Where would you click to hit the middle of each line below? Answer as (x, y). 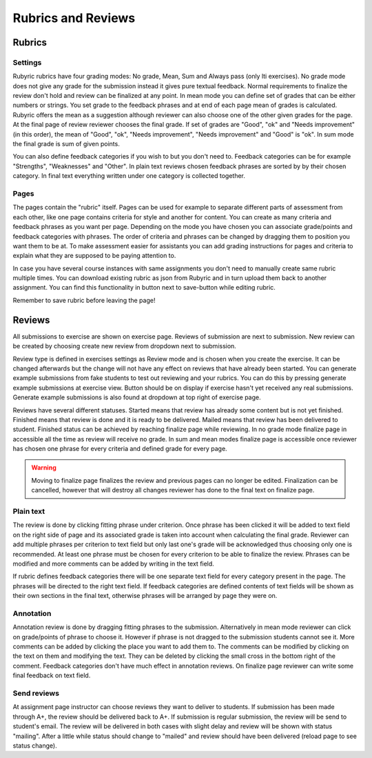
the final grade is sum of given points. (66, 144)
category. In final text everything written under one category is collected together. (129, 176)
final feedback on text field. (52, 675)
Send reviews (36, 693)
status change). (35, 746)
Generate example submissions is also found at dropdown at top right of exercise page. (137, 397)
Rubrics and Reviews (74, 18)
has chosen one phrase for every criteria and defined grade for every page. (120, 449)
